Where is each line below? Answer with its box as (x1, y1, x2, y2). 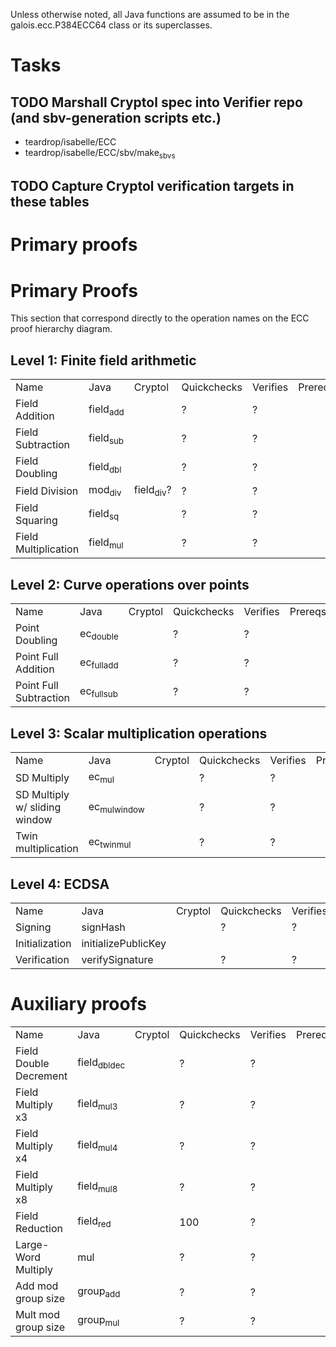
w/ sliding (15, 800, 62, 814)
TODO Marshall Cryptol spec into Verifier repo (10, 94, 303, 111)
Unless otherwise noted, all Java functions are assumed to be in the (10, 9, 290, 20)
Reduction (15, 1221, 63, 1235)
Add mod (15, 1279, 59, 1293)
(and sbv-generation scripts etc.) (10, 109, 222, 126)
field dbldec (77, 1055, 126, 1071)
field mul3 (77, 1097, 118, 1113)
